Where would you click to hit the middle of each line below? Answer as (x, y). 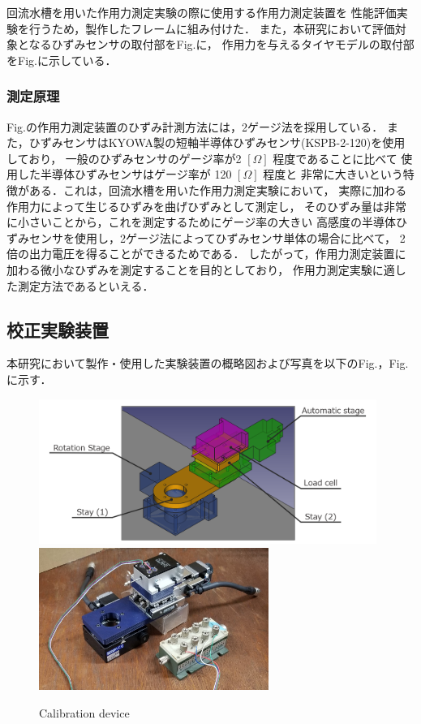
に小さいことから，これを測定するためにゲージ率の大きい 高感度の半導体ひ (207, 222)
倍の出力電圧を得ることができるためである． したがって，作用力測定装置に (206, 254)
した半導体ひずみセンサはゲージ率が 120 (125, 174)
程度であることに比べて (335, 158)
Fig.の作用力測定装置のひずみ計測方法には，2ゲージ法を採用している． (195, 126)
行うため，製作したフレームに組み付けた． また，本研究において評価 (212, 28)
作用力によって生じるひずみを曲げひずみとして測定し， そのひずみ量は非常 (207, 206)
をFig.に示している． (62, 60)
